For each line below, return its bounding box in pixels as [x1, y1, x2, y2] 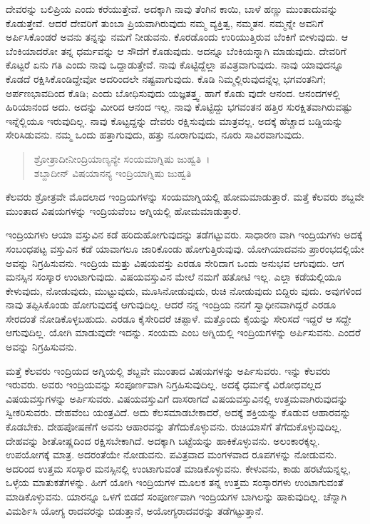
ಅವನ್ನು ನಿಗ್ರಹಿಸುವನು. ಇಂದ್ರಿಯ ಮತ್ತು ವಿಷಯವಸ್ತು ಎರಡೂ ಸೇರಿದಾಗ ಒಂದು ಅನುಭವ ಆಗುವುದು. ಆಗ [6, 255, 344, 270]
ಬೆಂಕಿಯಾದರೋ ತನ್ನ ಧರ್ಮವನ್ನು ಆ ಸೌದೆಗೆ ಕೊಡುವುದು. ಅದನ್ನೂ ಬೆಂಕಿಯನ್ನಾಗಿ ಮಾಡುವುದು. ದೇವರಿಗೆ [6, 43, 346, 58]
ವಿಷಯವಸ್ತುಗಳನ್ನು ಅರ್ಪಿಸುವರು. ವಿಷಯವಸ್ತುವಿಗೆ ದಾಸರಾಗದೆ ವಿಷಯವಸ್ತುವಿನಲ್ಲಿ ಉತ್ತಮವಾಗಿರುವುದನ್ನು [6, 391, 348, 405]
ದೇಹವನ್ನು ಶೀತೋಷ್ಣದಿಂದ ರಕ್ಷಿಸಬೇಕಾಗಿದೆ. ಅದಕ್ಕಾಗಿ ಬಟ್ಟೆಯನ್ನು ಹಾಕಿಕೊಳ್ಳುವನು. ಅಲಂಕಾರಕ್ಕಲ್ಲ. [6, 433, 320, 448]
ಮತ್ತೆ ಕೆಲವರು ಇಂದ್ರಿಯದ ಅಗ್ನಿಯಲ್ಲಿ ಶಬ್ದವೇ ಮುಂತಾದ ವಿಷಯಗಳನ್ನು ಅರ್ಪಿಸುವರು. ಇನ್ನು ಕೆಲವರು [6, 363, 331, 378]
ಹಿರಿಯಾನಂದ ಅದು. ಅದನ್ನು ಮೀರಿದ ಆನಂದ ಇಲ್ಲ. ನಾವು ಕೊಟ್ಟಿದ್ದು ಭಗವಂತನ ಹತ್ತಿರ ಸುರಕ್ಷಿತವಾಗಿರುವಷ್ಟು [6, 99, 353, 114]
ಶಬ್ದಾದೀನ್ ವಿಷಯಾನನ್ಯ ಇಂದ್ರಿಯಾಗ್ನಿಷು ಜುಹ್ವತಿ [34, 165, 192, 180]
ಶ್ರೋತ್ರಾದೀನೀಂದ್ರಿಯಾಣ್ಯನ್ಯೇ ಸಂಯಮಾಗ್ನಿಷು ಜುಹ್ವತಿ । [34, 151, 210, 166]
